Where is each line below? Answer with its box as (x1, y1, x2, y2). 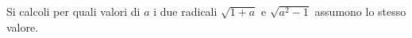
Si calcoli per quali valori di (6, 3, 141, 19)
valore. (6, 18, 39, 35)
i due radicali (153, 3, 218, 19)
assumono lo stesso (314, 3, 406, 19)
